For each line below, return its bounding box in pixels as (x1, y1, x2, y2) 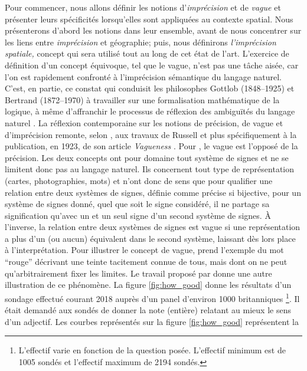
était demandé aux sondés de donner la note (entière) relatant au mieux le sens (5, 304, 291, 316)
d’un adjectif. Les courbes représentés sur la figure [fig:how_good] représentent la (5, 315, 299, 327)
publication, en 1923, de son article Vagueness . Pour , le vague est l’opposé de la (5, 140, 298, 152)
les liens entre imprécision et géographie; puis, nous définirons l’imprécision (5, 35, 276, 48)
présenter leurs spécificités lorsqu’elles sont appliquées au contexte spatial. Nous (5, 12, 293, 25)
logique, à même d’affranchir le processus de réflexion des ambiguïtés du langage (5, 105, 295, 117)
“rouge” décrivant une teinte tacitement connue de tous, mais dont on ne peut (5, 255, 288, 268)
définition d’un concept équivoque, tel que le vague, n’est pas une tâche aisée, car (5, 58, 299, 71)
